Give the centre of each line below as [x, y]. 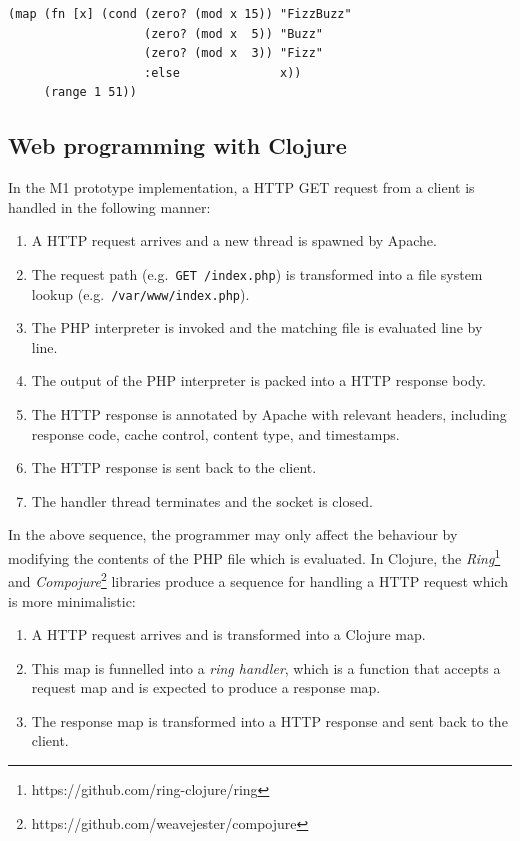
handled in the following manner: [109, 206]
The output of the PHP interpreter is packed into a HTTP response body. [258, 380]
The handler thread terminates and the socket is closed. [202, 500]
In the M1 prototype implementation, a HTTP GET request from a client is [241, 187]
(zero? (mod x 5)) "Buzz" [234, 33]
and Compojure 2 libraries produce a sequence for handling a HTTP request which [258, 579]
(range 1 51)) [90, 92]
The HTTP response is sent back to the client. [174, 467]
